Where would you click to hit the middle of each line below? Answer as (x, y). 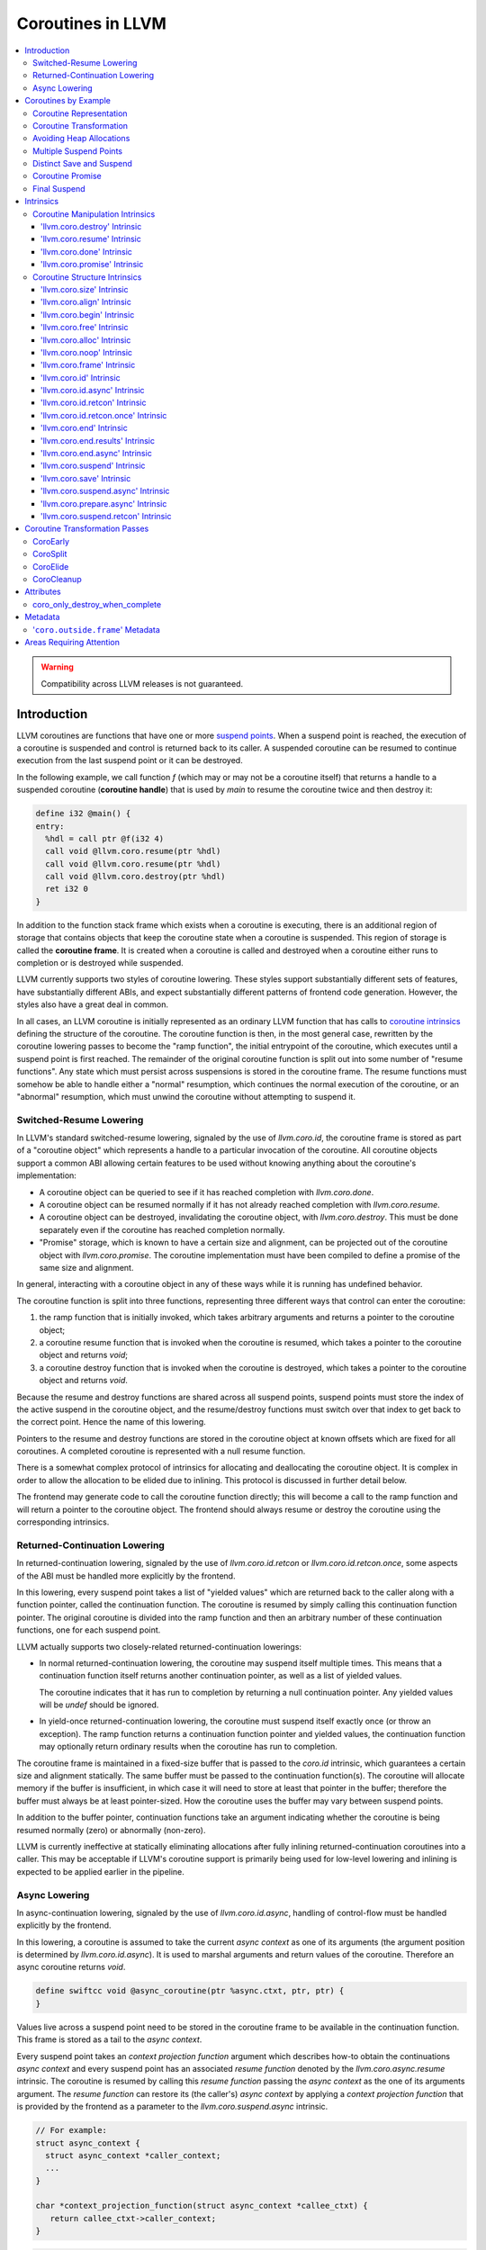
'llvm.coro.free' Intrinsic (85, 328)
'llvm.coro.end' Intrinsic (84, 428)
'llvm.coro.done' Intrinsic (86, 251)
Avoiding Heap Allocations (81, 139)
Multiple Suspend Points (78, 151)
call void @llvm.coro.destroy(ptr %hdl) (135, 877)
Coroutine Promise (67, 176)
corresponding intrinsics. (63, 1522)
